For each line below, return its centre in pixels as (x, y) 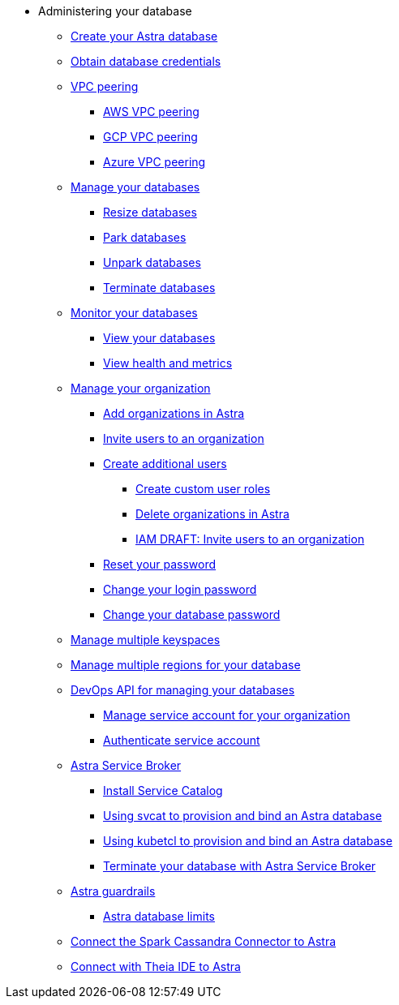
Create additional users (165, 464)
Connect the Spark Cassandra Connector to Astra (204, 941)
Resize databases (150, 212)
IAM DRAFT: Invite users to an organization (250, 539)
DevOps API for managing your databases (183, 690)
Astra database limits (159, 916)
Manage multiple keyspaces (146, 640)
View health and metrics (168, 363)
